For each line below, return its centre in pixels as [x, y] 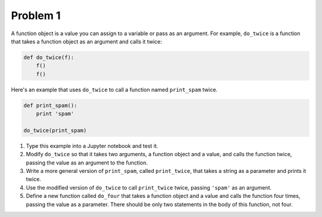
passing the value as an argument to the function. [87, 162]
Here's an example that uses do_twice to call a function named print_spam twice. [114, 89]
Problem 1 [36, 15]
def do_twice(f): [49, 57]
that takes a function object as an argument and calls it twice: [86, 41]
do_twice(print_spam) [55, 130]
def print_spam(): [50, 105]
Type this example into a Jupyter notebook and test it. [92, 145]
